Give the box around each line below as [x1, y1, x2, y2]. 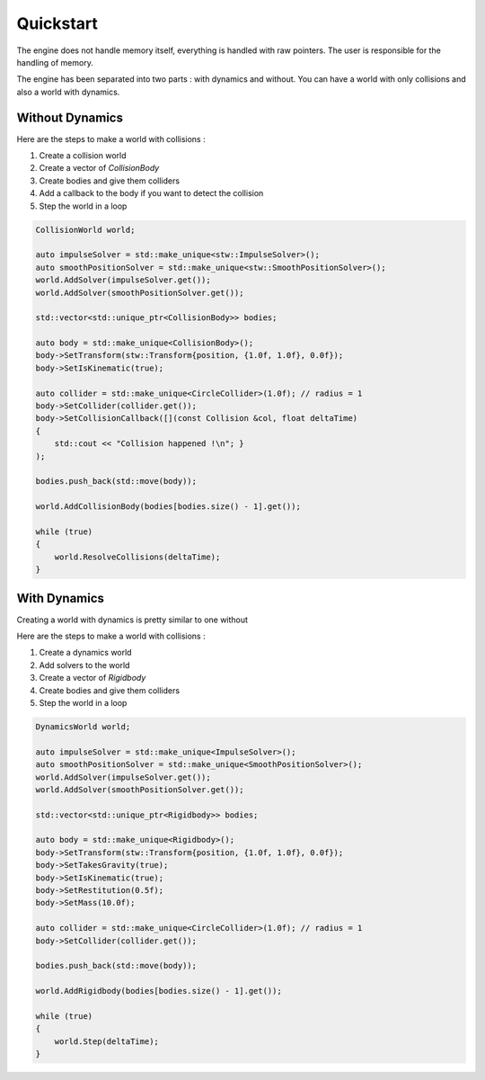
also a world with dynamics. [16, 86, 120, 97]
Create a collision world [39, 150, 127, 161]
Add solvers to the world [39, 659, 130, 670]
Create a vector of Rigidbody [39, 673, 146, 683]
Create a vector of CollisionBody [39, 163, 160, 174]
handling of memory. [16, 57, 93, 67]
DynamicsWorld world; [35, 721, 131, 732]
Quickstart [16, 13, 99, 33]
